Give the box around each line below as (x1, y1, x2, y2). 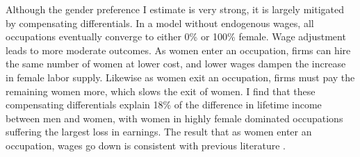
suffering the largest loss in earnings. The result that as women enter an (6, 124, 312, 139)
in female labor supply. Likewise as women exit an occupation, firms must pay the (6, 69, 355, 84)
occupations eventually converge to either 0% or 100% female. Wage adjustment (6, 29, 346, 44)
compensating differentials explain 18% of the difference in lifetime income (6, 97, 322, 112)
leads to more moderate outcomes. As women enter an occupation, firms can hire (6, 42, 351, 57)
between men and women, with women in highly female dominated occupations (6, 110, 343, 125)
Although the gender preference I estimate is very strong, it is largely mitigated (6, 2, 345, 16)
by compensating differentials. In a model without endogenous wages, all (6, 15, 314, 30)
